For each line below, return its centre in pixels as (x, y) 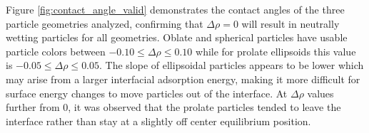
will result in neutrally (290, 23)
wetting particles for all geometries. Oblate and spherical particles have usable (177, 37)
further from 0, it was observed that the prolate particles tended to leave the (173, 107)
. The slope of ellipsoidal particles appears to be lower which (232, 65)
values (320, 93)
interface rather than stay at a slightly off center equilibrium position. (158, 121)
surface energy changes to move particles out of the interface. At (147, 93)
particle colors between (56, 51)
